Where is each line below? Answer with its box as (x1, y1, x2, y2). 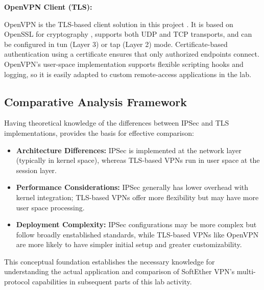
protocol (4, 276, 30, 287)
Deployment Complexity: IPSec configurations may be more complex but (16, 219, 257, 230)
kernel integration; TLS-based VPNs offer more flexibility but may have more (16, 191, 259, 202)
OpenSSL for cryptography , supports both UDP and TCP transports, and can (4, 29, 252, 39)
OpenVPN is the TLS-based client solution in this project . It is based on (4, 18, 233, 29)
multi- (236, 266, 256, 277)
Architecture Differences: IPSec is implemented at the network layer (16, 144, 242, 155)
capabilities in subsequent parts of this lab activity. (32, 276, 192, 287)
